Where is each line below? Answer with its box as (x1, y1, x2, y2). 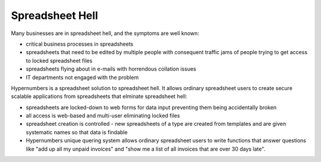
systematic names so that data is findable (26, 128, 128, 136)
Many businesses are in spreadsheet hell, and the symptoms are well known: (11, 30, 199, 37)
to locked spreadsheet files (26, 57, 93, 64)
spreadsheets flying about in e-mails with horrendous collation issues (26, 65, 196, 72)
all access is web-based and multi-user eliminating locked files (26, 112, 181, 119)
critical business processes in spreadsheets (26, 40, 134, 47)
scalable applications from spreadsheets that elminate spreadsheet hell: (11, 93, 187, 100)
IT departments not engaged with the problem (26, 74, 139, 81)
